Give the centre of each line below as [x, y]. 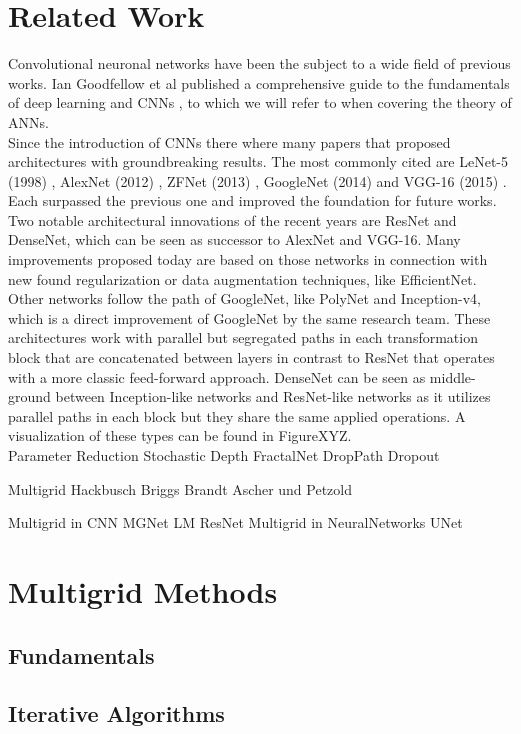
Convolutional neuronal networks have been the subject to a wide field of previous [259, 63]
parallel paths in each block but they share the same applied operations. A [237, 415]
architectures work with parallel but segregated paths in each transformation [243, 337]
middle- [452, 376]
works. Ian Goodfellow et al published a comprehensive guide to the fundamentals [259, 82]
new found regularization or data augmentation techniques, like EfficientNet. [242, 278]
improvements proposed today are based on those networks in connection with [248, 259]
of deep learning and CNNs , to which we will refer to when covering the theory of [260, 102]
